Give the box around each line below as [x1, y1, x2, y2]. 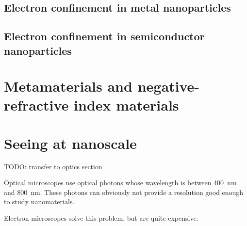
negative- [137, 76, 200, 96]
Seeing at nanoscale [4, 133, 137, 153]
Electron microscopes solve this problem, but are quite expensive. [4, 213, 198, 223]
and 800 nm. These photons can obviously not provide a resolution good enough [4, 187, 244, 197]
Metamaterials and [4, 76, 132, 96]
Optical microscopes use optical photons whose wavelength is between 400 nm [4, 178, 237, 188]
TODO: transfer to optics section [4, 161, 102, 171]
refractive [4, 95, 69, 115]
